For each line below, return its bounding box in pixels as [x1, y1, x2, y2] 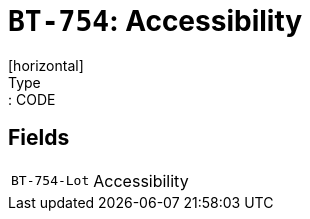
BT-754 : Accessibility [8, 4, 303, 38]
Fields [8, 125, 70, 151]
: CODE [8, 90, 56, 108]
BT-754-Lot [11, 173, 90, 189]
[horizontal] [8, 56, 84, 74]
